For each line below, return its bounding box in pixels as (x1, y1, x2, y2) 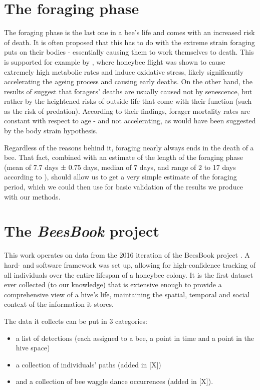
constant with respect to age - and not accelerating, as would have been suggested (4, 115, 256, 126)
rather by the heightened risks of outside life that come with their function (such (4, 96, 252, 106)
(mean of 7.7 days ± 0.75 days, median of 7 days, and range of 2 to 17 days (4, 161, 236, 172)
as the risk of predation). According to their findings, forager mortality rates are (4, 105, 250, 116)
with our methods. (4, 191, 61, 202)
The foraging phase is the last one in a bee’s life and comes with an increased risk (4, 27, 255, 38)
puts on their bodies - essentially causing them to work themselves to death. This (4, 47, 254, 57)
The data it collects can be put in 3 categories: (4, 315, 147, 326)
